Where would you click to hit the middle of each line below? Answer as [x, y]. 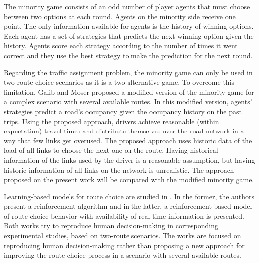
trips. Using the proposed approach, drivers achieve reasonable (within [112, 121]
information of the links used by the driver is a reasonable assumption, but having [129, 160]
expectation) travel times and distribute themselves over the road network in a [124, 131]
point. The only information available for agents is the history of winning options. [129, 26]
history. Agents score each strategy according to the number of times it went [121, 46]
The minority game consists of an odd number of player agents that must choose [127, 6]
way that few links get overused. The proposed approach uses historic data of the [128, 140]
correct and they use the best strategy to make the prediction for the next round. [128, 55]
